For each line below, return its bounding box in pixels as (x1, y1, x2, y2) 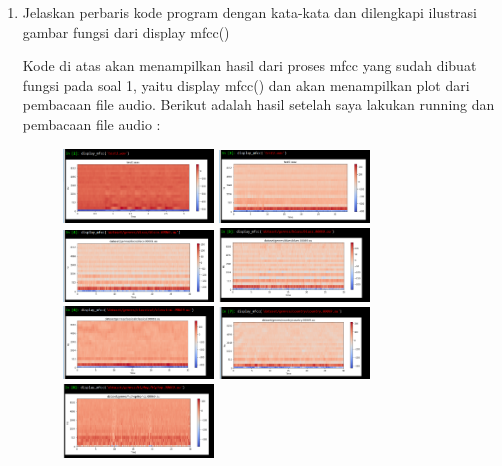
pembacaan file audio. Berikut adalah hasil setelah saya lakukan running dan (22, 94, 495, 115)
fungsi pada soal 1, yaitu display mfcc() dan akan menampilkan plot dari (22, 74, 470, 95)
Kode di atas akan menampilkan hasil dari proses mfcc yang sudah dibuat (22, 55, 477, 76)
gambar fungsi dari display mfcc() (22, 21, 230, 42)
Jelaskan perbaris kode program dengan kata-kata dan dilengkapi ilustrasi (22, 2, 477, 22)
